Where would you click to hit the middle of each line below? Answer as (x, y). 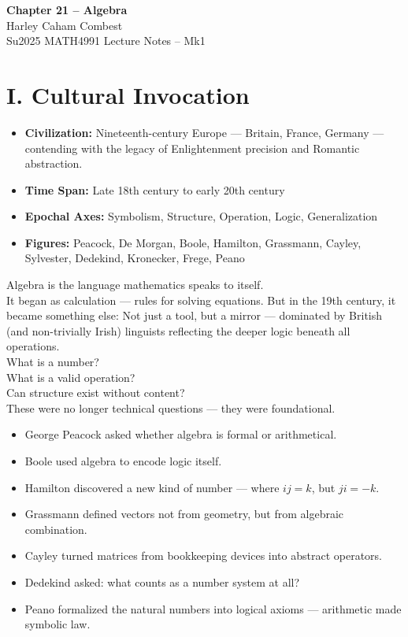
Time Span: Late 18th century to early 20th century (155, 189)
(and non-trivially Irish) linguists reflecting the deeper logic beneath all (178, 330)
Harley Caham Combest (65, 25)
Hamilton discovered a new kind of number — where (152, 487)
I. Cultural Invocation (128, 94)
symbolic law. (57, 624)
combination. (56, 529)
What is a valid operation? (71, 377)
